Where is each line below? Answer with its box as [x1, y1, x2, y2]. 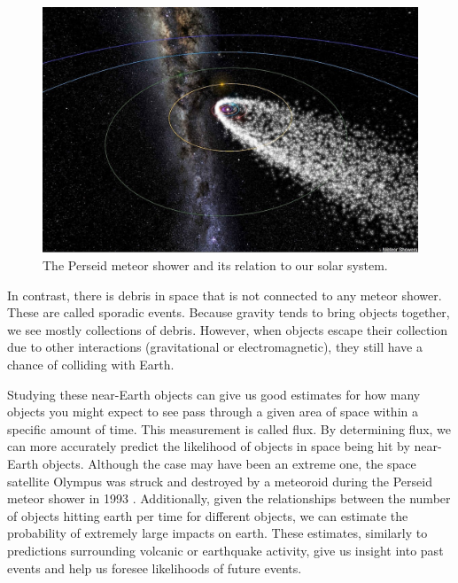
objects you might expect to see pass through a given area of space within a [7, 402, 418, 421]
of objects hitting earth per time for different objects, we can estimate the [7, 506, 408, 525]
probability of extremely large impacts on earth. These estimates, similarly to [7, 524, 428, 542]
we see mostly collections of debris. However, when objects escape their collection [7, 320, 448, 338]
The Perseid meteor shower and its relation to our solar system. [43, 256, 388, 275]
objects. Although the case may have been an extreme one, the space [42, 454, 416, 472]
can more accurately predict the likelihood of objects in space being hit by [7, 437, 410, 455]
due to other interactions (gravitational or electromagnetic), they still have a [7, 338, 423, 356]
